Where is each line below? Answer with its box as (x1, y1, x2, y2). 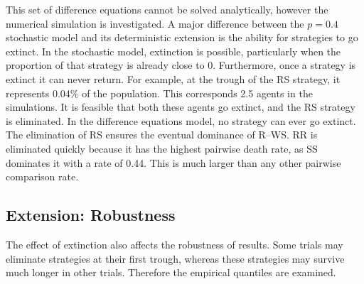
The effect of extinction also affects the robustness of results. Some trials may (6, 236, 343, 251)
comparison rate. (6, 169, 79, 184)
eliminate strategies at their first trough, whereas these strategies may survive (6, 251, 345, 266)
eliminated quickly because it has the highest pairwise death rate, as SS (6, 141, 318, 155)
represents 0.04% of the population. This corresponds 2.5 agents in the (6, 85, 313, 100)
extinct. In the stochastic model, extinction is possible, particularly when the (6, 43, 341, 58)
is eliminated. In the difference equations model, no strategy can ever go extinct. (6, 113, 356, 128)
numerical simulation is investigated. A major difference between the (6, 16, 304, 31)
